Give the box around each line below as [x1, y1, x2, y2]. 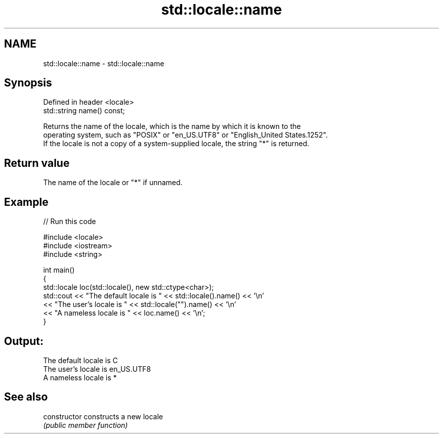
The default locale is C [43, 356, 118, 365]
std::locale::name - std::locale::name [43, 59, 164, 68]
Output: [4, 334, 43, 347]
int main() [43, 266, 75, 275]
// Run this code [43, 217, 96, 226]
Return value [4, 156, 70, 169]
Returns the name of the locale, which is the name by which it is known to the [43, 122, 301, 131]
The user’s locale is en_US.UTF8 [43, 364, 151, 373]
